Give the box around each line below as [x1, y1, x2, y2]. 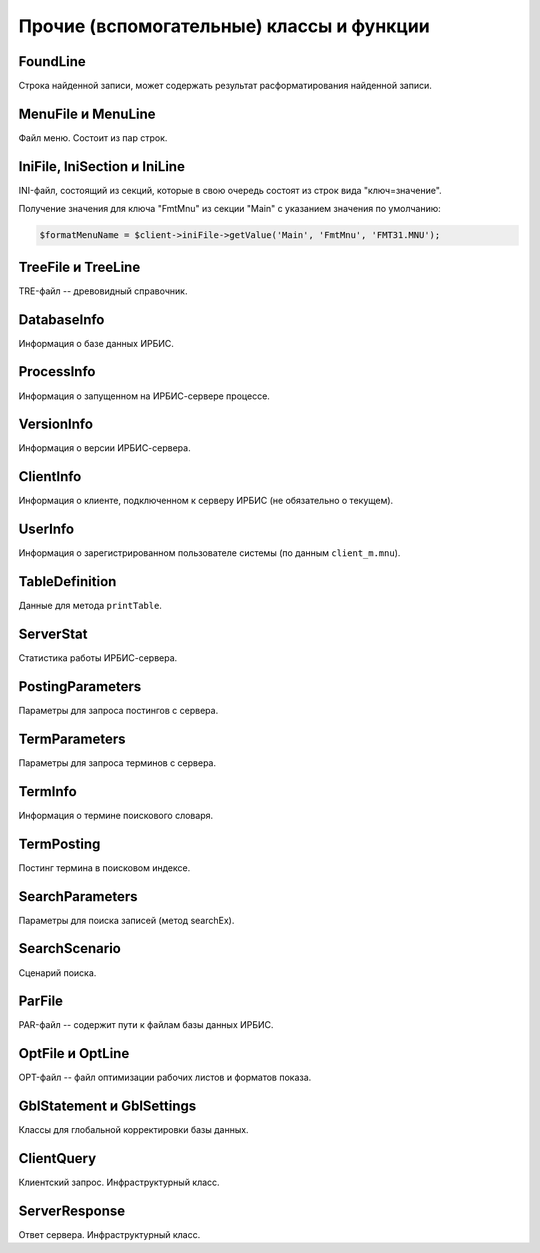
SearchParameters [18, 888, 139, 905]
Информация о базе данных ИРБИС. [18, 337, 175, 349]
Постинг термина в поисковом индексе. [18, 861, 191, 874]
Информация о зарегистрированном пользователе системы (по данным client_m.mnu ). [18, 547, 401, 559]
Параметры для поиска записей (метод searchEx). [18, 914, 235, 926]
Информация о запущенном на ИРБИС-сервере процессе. [18, 390, 270, 402]
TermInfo [18, 783, 77, 800]
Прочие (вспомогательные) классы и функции [18, 15, 430, 37]
